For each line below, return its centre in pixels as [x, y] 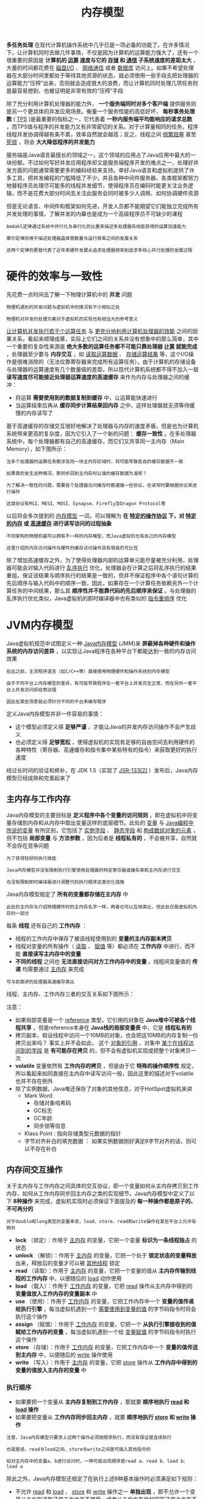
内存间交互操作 [34, 1170]
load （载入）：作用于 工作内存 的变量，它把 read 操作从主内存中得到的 [104, 1286]
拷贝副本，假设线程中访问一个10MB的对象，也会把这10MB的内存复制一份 [106, 1035]
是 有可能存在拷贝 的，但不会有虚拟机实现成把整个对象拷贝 [117, 1050]
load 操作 [27, 1409]
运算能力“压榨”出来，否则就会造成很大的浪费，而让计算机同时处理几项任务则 [102, 83]
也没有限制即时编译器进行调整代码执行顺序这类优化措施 [66, 882]
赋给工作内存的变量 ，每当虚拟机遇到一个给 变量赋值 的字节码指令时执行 [106, 1331]
